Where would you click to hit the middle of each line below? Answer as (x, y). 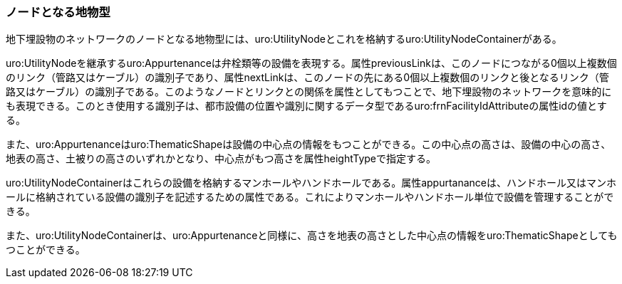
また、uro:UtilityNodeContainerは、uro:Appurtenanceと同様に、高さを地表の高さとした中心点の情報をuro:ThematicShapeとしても (312, 236)
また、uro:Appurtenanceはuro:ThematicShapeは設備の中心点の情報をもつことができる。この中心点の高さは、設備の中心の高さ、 (309, 144)
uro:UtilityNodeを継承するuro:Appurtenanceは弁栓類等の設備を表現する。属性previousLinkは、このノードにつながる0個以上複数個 (311, 63)
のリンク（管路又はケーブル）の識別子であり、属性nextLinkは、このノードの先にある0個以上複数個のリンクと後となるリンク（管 (307, 78)
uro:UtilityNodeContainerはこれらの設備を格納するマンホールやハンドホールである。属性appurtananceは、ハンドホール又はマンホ (311, 183)
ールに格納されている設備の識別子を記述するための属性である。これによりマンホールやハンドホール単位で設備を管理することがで (310, 197)
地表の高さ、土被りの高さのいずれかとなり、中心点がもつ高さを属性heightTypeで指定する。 (221, 159)
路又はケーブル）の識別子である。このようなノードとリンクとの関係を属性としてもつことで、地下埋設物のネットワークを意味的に (309, 92)
